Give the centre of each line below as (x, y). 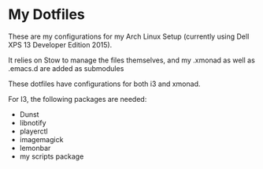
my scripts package (52, 156)
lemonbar (35, 148)
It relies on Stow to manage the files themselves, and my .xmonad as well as (132, 60)
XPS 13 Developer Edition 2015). (60, 44)
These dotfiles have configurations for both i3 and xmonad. (104, 84)
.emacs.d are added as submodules (66, 68)
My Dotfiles (46, 15)
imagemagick (41, 139)
